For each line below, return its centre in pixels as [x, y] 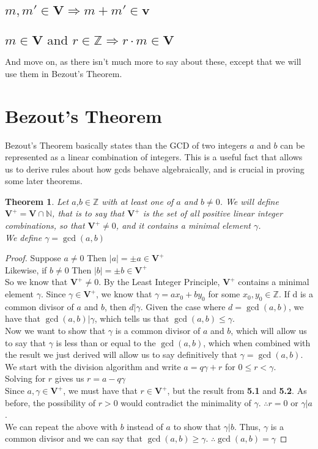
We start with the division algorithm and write [93, 366]
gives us [69, 378]
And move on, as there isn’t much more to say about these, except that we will [153, 61]
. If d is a [296, 294]
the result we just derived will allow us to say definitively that [121, 354]
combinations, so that [45, 225]
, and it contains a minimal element [183, 225]
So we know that [36, 282]
